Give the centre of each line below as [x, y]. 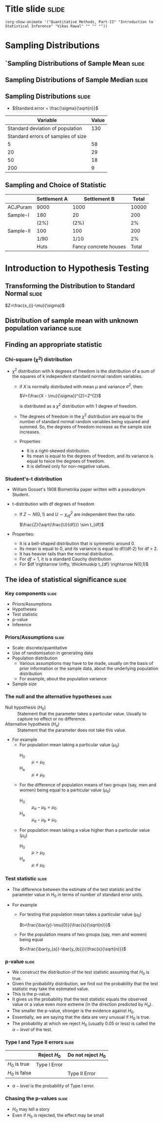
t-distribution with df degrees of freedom [53, 504]
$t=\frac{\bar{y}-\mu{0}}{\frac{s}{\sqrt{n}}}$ [65, 925]
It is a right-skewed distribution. [58, 450]
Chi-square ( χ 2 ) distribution [39, 359]
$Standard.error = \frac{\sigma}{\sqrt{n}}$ [55, 108]
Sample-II [19, 231]
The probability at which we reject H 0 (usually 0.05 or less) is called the [84, 1024]
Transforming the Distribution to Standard [70, 286]
